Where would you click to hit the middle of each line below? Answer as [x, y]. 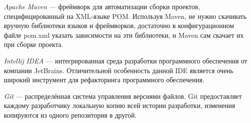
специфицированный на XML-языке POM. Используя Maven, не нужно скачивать [125, 16]
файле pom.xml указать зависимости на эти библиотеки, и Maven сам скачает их [124, 35]
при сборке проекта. [34, 44]
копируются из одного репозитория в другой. [70, 115]
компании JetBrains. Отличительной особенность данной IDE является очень [119, 70]
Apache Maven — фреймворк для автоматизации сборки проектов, [102, 6]
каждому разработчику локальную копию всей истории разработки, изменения [120, 105]
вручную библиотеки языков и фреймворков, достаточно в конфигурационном [119, 25]
